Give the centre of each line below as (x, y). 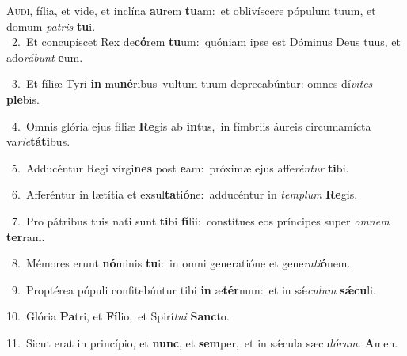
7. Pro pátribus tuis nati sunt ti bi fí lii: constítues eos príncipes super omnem (200, 220)
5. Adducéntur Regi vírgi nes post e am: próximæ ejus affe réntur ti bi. (180, 167)
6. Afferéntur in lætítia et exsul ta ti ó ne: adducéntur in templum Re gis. (184, 194)
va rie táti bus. (38, 141)
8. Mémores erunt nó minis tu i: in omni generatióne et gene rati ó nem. (181, 263)
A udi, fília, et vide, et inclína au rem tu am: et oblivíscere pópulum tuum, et (191, 10)
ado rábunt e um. (45, 57)
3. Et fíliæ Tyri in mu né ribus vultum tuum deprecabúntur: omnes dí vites (192, 83)
